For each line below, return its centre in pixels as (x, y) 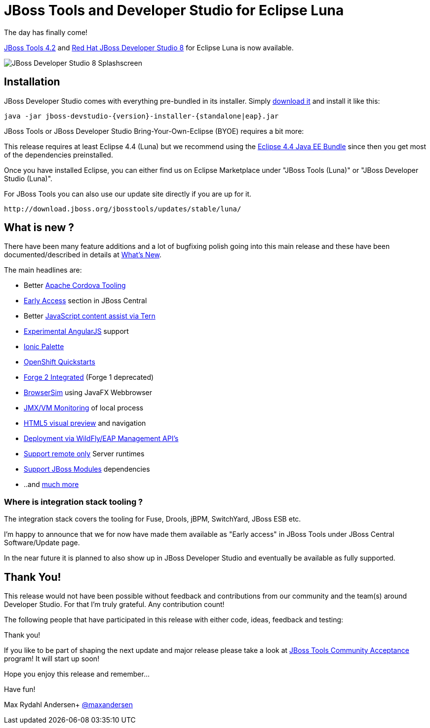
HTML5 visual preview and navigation (85, 423)
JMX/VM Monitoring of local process (84, 408)
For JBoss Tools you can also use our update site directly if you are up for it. (128, 194)
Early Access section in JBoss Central (85, 301)
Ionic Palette (44, 347)
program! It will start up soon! (52, 659)
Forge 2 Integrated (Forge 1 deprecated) (89, 377)
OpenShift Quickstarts (59, 362)
